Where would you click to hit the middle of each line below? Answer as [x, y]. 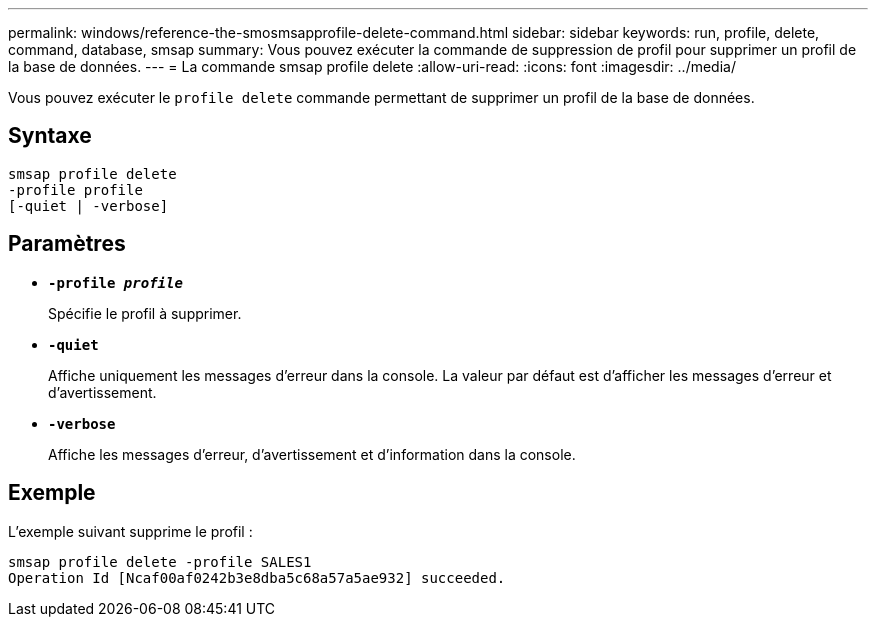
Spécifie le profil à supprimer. [145, 313]
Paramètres [67, 244]
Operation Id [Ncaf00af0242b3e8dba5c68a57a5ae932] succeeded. [257, 577]
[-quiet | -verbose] [88, 205]
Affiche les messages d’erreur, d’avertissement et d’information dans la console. [312, 454]
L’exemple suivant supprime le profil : [130, 531]
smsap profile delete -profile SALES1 [160, 561]
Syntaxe [50, 136]
